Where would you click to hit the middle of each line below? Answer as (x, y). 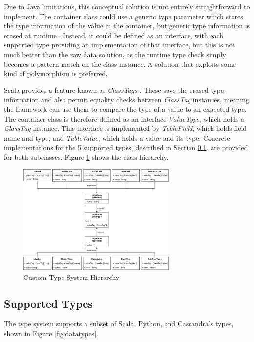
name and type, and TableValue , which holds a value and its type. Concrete (117, 138)
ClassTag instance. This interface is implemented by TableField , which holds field (126, 128)
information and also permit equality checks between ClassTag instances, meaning (127, 99)
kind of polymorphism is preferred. (56, 74)
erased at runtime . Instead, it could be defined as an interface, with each (114, 35)
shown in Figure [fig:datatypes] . (51, 333)
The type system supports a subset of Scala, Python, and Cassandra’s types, (119, 324)
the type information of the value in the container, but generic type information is (127, 26)
